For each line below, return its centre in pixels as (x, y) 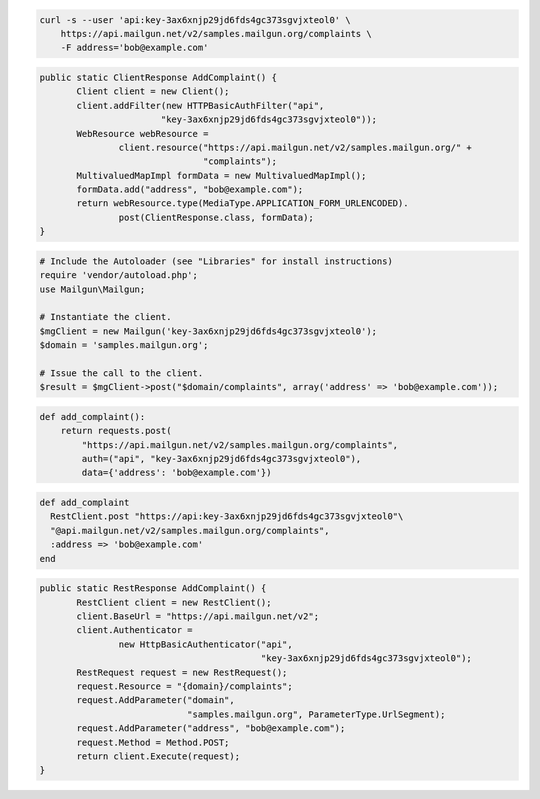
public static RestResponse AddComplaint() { (153, 588)
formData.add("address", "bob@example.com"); (190, 189)
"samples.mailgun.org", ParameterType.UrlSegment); (316, 714)
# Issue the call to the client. (121, 373)
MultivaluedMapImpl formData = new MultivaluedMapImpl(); (221, 175)
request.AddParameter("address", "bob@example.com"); (211, 728)
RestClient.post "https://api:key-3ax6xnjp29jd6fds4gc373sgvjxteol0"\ (227, 516)
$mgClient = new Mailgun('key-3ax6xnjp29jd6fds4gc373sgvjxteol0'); (208, 331)
